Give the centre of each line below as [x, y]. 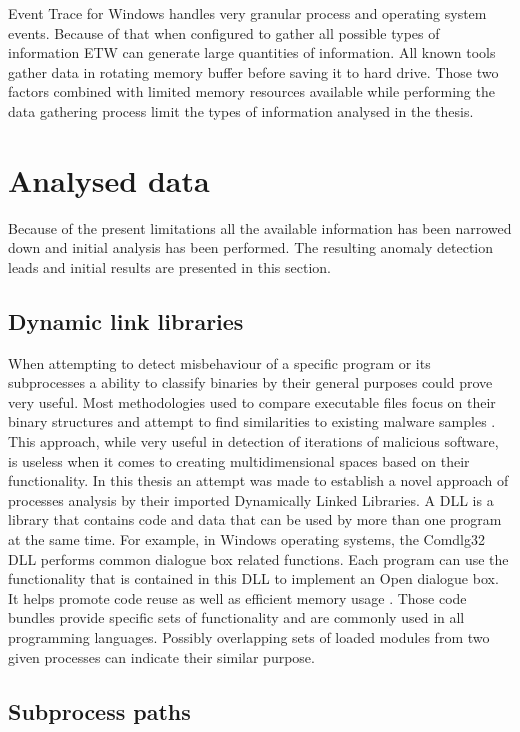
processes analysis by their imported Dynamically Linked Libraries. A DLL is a [251, 499]
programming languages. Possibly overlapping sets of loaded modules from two [249, 636]
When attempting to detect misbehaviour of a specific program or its [219, 362]
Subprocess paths [99, 710]
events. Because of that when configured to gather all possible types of [224, 32]
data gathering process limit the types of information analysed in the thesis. [241, 110]
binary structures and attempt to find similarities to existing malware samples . [252, 421]
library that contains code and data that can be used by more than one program [255, 519]
